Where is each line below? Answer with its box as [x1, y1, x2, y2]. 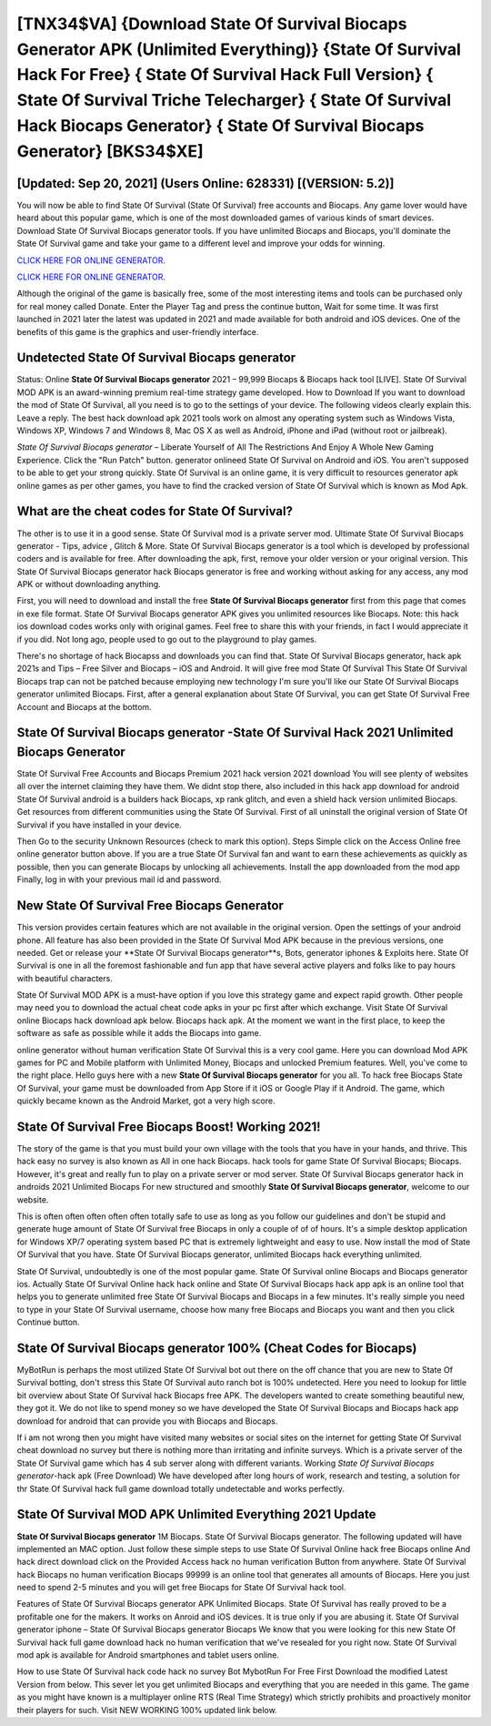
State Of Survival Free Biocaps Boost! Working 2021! [16, 1120, 322, 1134]
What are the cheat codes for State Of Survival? [16, 503, 293, 519]
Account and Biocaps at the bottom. [16, 701, 152, 712]
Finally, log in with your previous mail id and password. [16, 874, 222, 885]
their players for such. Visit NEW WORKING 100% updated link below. [16, 1704, 277, 1715]
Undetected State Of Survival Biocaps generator [16, 350, 296, 366]
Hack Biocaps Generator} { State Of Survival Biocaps [16, 115, 425, 136]
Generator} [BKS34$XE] [16, 141, 204, 161]
